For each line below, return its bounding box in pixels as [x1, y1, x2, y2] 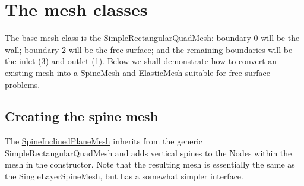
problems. [5, 78, 40, 90]
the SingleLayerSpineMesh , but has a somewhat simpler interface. [5, 170, 243, 182]
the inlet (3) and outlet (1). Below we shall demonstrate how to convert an [5, 55, 277, 67]
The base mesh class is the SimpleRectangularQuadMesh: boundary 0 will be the [5, 31, 300, 44]
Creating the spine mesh [5, 107, 159, 125]
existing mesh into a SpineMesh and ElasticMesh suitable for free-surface [5, 66, 270, 78]
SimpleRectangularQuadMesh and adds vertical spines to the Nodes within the [5, 146, 292, 159]
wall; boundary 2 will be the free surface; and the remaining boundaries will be [5, 43, 293, 55]
